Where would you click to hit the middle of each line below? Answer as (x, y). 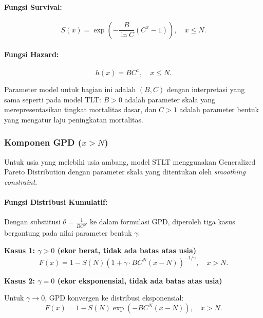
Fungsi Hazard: (32, 54)
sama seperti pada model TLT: (53, 99)
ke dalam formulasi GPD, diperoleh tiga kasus (162, 222)
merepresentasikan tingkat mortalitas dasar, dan (80, 109)
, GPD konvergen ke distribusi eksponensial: (114, 298)
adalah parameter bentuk (219, 109)
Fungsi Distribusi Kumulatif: (56, 202)
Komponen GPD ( (43, 142)
